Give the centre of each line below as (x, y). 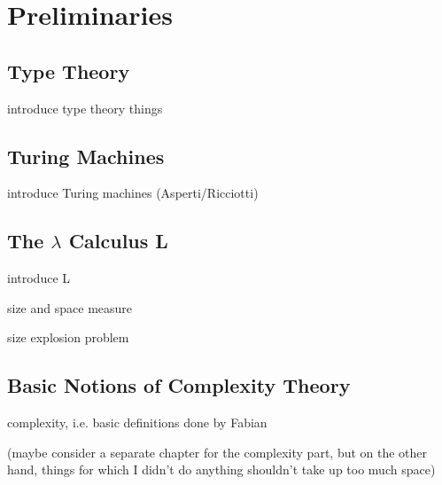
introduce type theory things (85, 108)
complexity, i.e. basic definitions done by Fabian (137, 422)
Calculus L (118, 241)
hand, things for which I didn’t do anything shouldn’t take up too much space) (221, 469)
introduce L (39, 278)
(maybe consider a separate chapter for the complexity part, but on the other (217, 452)
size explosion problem (68, 337)
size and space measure (70, 307)
